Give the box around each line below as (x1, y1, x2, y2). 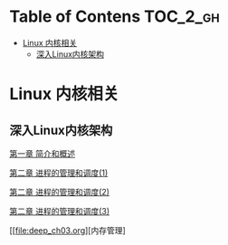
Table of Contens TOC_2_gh (9, 6, 220, 27)
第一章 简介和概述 (9, 147, 75, 159)
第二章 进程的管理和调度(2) (9, 186, 110, 197)
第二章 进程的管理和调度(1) (9, 167, 109, 178)
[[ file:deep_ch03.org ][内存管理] (9, 224, 127, 236)
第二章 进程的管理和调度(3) (9, 205, 110, 216)
